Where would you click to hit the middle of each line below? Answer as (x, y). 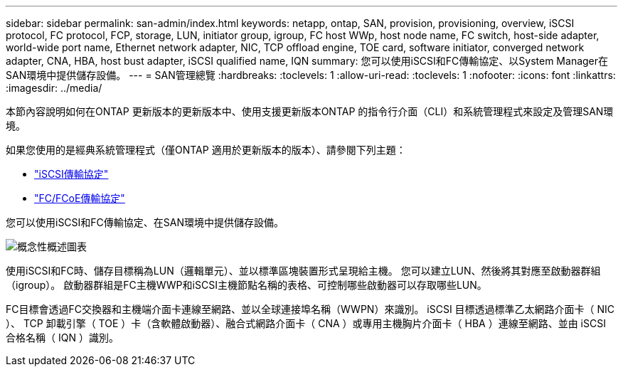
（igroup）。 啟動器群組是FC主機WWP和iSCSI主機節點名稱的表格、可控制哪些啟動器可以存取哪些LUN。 (246, 285)
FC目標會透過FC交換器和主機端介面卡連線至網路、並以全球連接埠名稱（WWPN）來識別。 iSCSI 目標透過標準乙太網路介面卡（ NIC (310, 309)
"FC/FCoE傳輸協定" (80, 198)
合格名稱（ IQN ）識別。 (62, 338)
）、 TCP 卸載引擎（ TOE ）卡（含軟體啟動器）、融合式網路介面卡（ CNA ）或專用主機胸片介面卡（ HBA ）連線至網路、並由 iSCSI (306, 323)
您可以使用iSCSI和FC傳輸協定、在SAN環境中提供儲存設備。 (145, 222)
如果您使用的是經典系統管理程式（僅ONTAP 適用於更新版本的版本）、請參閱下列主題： (206, 150)
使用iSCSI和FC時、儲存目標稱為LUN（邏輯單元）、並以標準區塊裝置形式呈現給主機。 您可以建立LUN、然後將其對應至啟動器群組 (303, 271)
